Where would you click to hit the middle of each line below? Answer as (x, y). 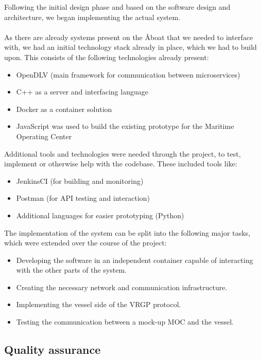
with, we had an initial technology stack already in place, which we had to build (130, 47)
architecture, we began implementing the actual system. (92, 17)
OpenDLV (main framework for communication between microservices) (128, 74)
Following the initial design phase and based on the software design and (117, 7)
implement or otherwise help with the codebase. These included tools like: (121, 164)
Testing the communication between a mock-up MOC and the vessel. (125, 322)
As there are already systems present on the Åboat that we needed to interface (129, 37)
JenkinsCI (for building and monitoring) (80, 181)
